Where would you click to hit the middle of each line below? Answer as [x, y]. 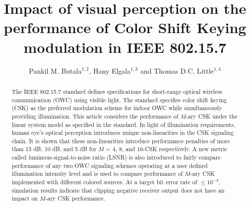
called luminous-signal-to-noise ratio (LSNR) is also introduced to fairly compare [116, 157]
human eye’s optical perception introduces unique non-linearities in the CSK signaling [123, 133]
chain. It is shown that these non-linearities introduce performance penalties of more [121, 141]
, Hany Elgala [110, 70]
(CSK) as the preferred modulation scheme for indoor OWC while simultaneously [117, 108]
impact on [25, 198]
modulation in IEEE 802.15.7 [125, 47]
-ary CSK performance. [75, 198]
